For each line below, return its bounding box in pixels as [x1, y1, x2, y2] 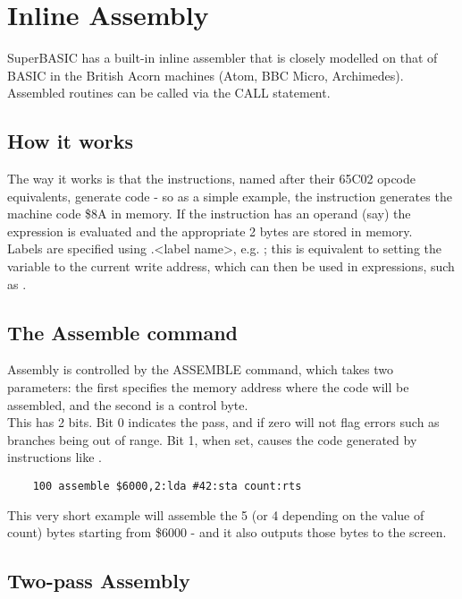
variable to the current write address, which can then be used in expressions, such [7, 257, 455, 276]
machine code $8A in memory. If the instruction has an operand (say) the [7, 204, 411, 223]
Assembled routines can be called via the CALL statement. [7, 83, 331, 102]
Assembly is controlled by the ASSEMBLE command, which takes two [7, 360, 393, 379]
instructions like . [7, 448, 102, 466]
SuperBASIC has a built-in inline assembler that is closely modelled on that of [7, 48, 438, 67]
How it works [7, 127, 134, 155]
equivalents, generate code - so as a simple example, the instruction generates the [7, 186, 452, 205]
